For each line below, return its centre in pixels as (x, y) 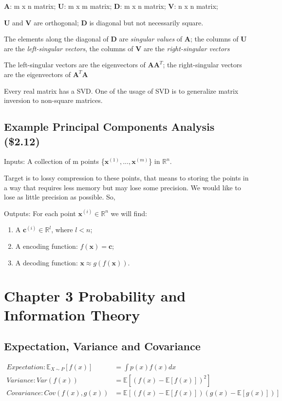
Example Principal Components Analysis (109, 127)
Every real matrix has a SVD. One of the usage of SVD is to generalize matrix (121, 90)
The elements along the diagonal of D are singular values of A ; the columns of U (125, 39)
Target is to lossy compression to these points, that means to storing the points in (126, 177)
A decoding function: (47, 262)
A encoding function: (47, 246)
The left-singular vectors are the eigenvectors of (75, 65)
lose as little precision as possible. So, (60, 197)
